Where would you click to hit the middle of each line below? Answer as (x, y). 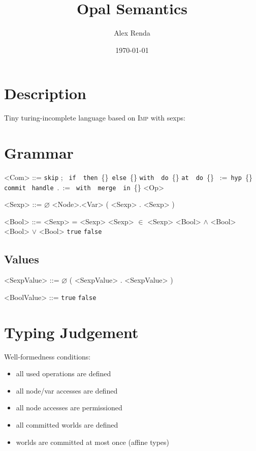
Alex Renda (132, 33)
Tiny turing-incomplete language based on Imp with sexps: (95, 118)
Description (45, 93)
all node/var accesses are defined (67, 390)
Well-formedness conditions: (47, 356)
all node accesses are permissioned (69, 408)
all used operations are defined (63, 373)
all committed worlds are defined (67, 425)
